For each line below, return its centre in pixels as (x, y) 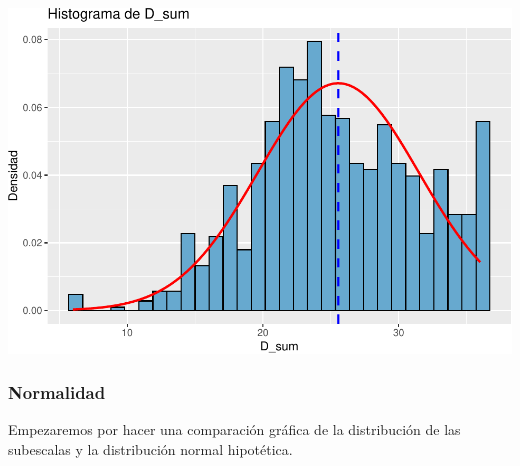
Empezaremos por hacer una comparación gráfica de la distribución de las (234, 429)
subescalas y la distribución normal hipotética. (150, 449)
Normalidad (57, 392)
